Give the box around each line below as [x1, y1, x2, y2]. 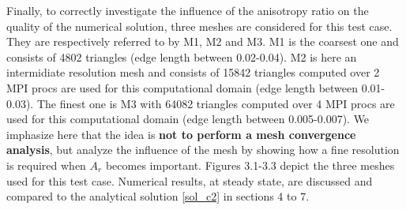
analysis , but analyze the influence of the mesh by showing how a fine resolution [6, 141, 400, 158]
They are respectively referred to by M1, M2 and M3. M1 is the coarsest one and [6, 33, 399, 50]
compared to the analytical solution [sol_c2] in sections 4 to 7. [6, 188, 310, 204]
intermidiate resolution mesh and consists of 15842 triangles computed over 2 [6, 64, 380, 81]
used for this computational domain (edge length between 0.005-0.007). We [6, 111, 370, 127]
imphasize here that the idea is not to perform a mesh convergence [6, 126, 356, 142]
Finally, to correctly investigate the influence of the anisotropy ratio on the [6, 2, 369, 18]
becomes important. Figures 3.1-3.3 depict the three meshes [105, 156, 395, 173]
